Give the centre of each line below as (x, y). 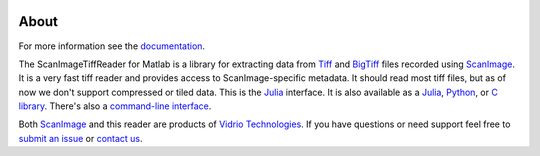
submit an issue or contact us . (81, 138)
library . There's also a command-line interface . (115, 106)
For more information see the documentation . (111, 46)
